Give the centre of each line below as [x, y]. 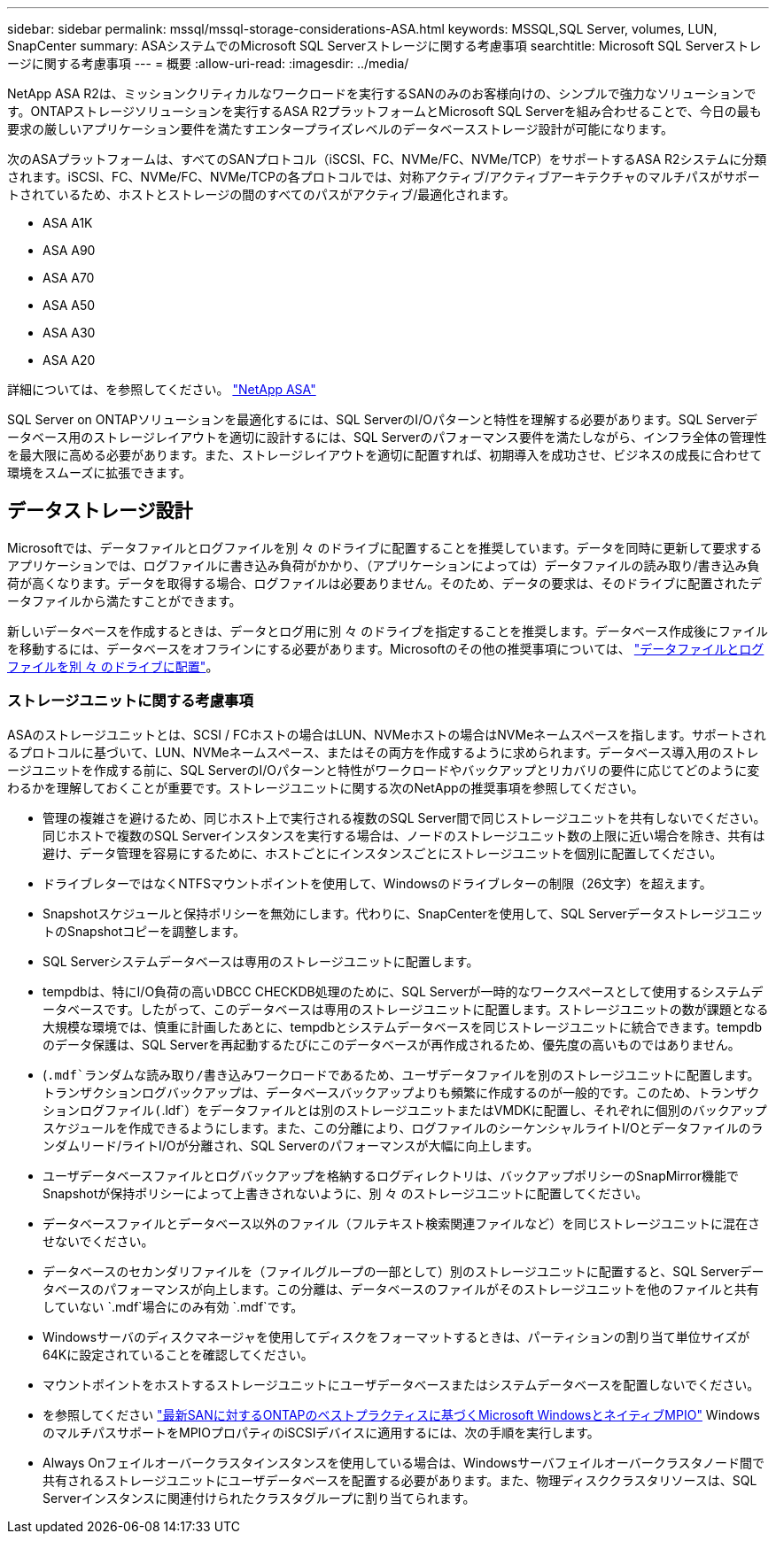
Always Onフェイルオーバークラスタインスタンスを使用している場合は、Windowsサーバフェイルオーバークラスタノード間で [404, 1462]
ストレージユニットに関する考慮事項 [130, 701]
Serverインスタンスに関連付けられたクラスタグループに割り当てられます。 [259, 1498]
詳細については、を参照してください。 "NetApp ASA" [162, 389]
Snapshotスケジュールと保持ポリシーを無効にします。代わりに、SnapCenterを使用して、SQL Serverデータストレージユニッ [403, 913]
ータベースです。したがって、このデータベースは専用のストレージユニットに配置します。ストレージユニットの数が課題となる [406, 1009]
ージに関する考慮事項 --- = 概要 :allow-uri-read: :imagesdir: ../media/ [208, 63]
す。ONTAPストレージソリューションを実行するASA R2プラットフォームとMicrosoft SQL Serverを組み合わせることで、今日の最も [384, 111]
